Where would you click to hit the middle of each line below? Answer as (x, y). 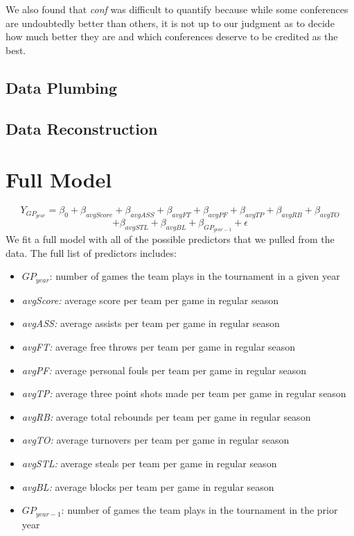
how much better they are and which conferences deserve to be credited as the (172, 36)
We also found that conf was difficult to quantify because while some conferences (177, 9)
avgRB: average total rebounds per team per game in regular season (166, 416)
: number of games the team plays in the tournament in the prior (200, 510)
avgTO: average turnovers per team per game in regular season (156, 440)
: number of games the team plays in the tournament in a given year (195, 276)
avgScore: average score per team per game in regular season (150, 300)
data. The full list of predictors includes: (91, 252)
